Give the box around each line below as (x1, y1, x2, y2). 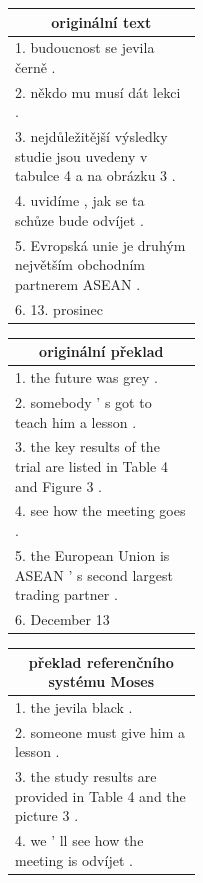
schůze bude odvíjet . (15, 209, 144, 230)
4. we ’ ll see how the (15, 830, 144, 851)
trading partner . (15, 584, 118, 605)
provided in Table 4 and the (15, 785, 186, 806)
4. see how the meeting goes (15, 500, 186, 521)
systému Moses (48, 671, 155, 692)
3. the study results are (15, 766, 157, 787)
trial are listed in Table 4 (15, 456, 168, 477)
